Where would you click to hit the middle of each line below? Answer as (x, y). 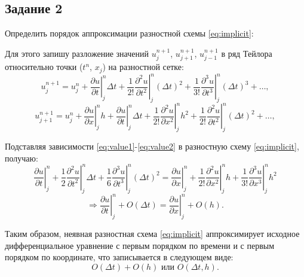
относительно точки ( (44, 67)
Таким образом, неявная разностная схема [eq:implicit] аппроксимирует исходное (152, 234)
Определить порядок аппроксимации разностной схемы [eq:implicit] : (129, 33)
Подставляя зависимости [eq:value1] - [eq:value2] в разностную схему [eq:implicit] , (152, 146)
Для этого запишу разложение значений (77, 53)
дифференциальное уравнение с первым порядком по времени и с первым (140, 245)
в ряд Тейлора (247, 53)
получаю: (22, 158)
